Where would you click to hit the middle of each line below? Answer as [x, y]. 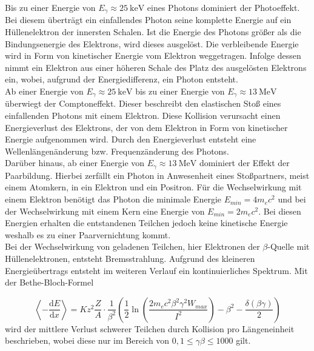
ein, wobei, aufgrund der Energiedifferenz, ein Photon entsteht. [122, 79]
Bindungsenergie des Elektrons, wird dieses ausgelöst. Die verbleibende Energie [152, 43]
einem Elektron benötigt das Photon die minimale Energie [113, 199]
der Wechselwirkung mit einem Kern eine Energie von [105, 211]
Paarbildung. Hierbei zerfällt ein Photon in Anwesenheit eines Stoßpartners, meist [157, 175]
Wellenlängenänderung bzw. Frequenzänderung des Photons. [117, 151]
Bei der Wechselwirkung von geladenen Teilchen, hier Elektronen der [132, 246]
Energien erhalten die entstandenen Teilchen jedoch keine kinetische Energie [146, 223]
